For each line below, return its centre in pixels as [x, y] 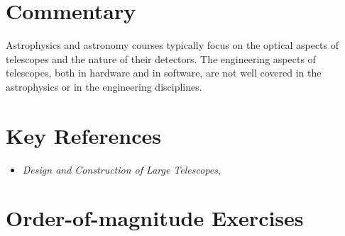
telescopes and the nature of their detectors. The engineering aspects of [161, 58]
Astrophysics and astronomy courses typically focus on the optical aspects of [172, 45]
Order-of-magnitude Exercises [155, 218]
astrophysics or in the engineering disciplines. [104, 86]
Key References [83, 135]
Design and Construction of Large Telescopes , [121, 169]
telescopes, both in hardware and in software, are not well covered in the [164, 73]
